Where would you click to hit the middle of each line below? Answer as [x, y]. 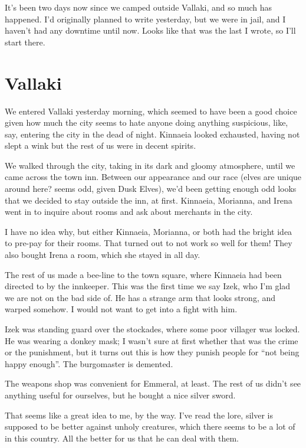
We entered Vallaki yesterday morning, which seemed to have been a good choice [151, 111]
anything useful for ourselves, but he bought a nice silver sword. [120, 395]
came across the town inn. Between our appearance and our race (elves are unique [153, 177]
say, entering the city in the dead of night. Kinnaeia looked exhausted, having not [152, 134]
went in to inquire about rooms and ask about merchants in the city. [129, 212]
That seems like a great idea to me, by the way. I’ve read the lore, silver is [139, 415]
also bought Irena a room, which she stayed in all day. [103, 255]
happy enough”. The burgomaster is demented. [89, 363]
